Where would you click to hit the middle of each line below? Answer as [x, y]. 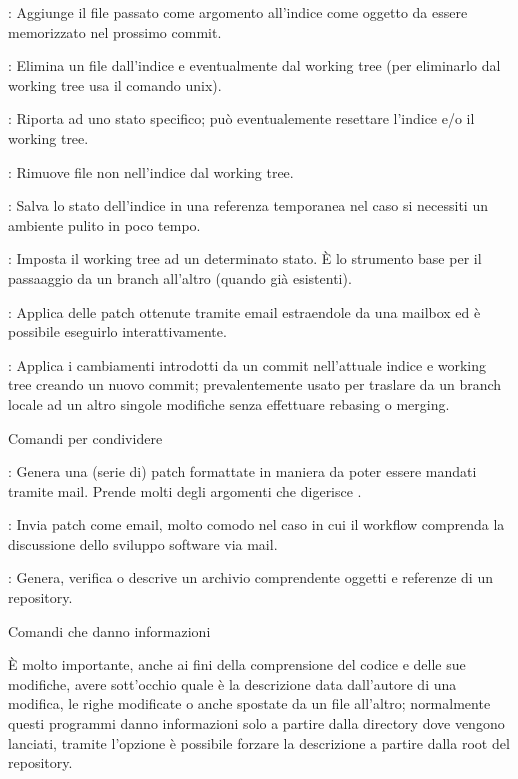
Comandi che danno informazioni [109, 630]
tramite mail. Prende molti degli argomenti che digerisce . [185, 490]
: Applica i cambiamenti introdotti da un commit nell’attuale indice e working [247, 364]
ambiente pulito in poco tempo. [104, 224]
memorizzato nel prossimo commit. [115, 31]
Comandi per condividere [85, 437]
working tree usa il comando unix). [115, 84]
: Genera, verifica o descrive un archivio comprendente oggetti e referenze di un [250, 577]
